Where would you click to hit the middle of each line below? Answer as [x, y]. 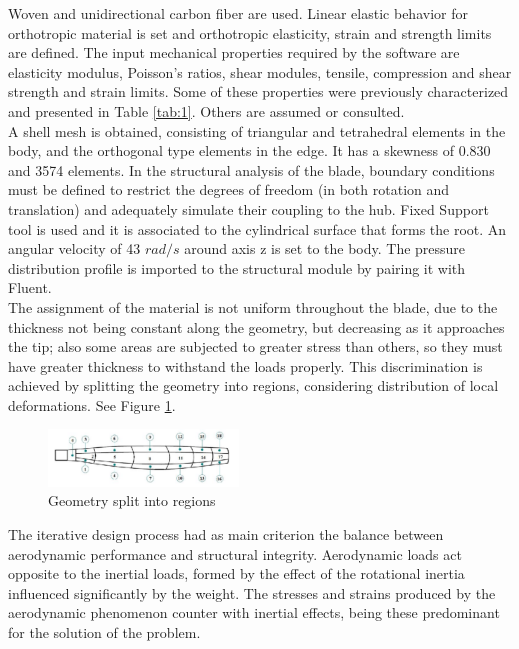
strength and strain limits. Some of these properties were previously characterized [258, 91]
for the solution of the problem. [104, 632]
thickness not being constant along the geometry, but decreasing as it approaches [256, 326]
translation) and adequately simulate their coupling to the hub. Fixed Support [248, 208]
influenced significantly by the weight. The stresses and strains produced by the [252, 592]
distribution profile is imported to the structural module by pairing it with [237, 267]
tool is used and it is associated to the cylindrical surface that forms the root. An [257, 228]
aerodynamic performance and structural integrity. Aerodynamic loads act [235, 553]
